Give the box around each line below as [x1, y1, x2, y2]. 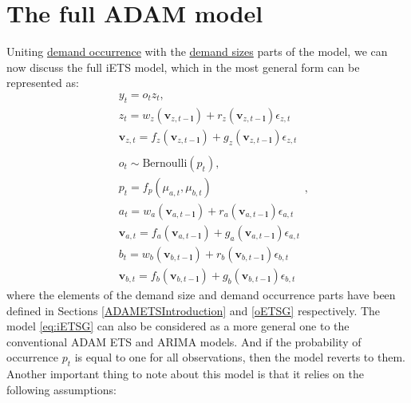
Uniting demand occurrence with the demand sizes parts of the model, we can [6, 43, 388, 60]
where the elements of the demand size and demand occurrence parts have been [6, 286, 396, 303]
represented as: [6, 74, 79, 91]
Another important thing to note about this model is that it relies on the [6, 365, 364, 382]
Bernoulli [142, 157, 188, 169]
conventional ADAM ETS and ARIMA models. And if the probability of [6, 333, 362, 350]
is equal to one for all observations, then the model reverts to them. [74, 349, 405, 365]
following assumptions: [6, 381, 117, 397]
